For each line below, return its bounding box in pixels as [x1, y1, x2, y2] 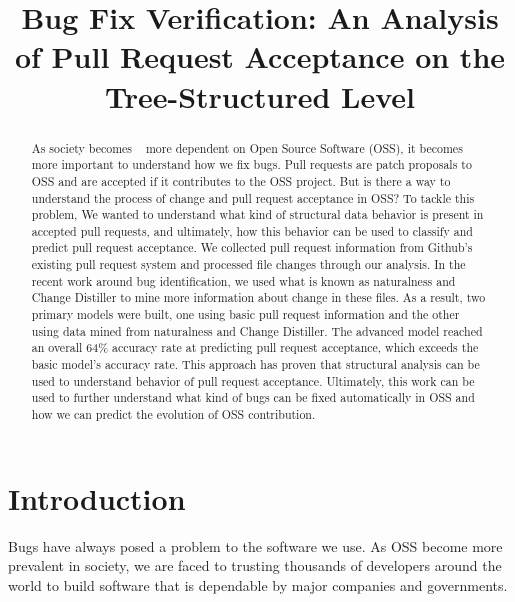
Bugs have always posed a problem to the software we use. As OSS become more [8, 535, 503, 556]
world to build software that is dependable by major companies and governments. [8, 574, 508, 595]
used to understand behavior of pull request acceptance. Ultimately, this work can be [31, 372, 475, 389]
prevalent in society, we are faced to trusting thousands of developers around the [8, 555, 502, 576]
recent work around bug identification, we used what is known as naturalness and [31, 272, 456, 289]
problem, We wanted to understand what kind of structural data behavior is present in [31, 206, 484, 223]
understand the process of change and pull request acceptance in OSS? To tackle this [31, 189, 475, 206]
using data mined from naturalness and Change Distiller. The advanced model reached [31, 322, 483, 339]
